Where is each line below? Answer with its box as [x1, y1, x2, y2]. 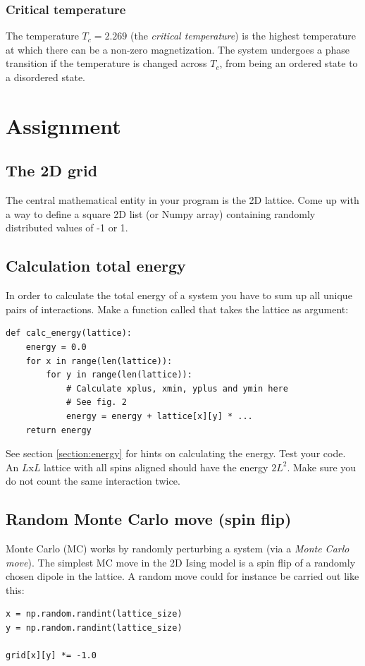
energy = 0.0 [25, 341, 87, 352]
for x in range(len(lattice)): [25, 356, 173, 366]
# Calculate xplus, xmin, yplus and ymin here [66, 383, 288, 394]
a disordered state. [6, 70, 86, 84]
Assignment [6, 111, 121, 140]
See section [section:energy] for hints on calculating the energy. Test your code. [6, 446, 346, 461]
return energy [25, 425, 92, 435]
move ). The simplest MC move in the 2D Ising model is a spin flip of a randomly [6, 555, 356, 569]
